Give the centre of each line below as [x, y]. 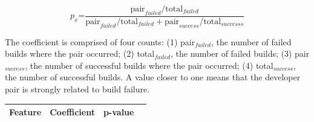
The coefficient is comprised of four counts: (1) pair [100, 41]
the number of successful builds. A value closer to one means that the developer [153, 77]
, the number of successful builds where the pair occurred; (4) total [149, 65]
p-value [119, 112]
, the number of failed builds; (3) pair [240, 53]
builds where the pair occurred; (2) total [80, 53]
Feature [25, 112]
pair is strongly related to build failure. [77, 89]
